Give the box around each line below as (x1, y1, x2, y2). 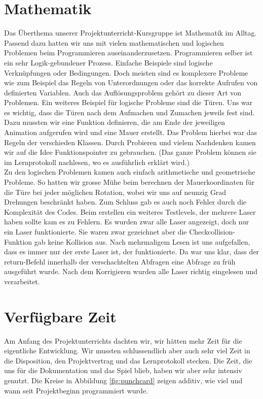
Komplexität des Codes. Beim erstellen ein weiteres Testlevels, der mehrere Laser (4, 206, 256, 217)
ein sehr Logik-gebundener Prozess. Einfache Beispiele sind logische (4, 57, 213, 68)
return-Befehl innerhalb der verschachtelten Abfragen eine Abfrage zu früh (4, 256, 236, 267)
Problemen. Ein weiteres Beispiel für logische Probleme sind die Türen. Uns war (4, 97, 253, 108)
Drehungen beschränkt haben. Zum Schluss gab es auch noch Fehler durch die (4, 196, 247, 207)
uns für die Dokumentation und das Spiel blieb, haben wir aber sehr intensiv (4, 365, 242, 376)
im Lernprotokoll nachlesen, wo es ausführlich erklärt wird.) (4, 156, 190, 167)
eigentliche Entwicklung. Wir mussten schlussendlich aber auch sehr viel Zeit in (4, 345, 250, 356)
